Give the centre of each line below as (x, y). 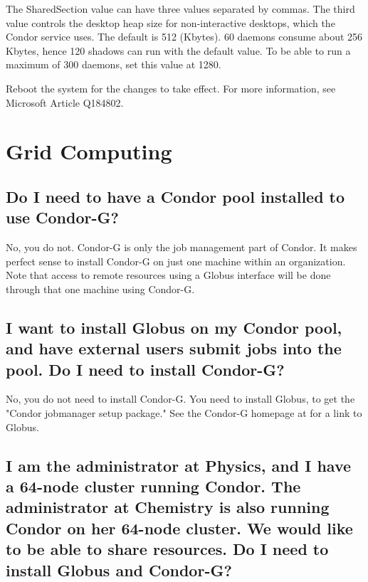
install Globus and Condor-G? (119, 570)
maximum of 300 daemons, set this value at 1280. (114, 64)
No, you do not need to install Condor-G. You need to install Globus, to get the (180, 399)
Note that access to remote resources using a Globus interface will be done (168, 275)
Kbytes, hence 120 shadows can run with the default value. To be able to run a (178, 50)
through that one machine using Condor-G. (100, 289)
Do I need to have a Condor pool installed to (175, 196)
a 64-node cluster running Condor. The (153, 486)
